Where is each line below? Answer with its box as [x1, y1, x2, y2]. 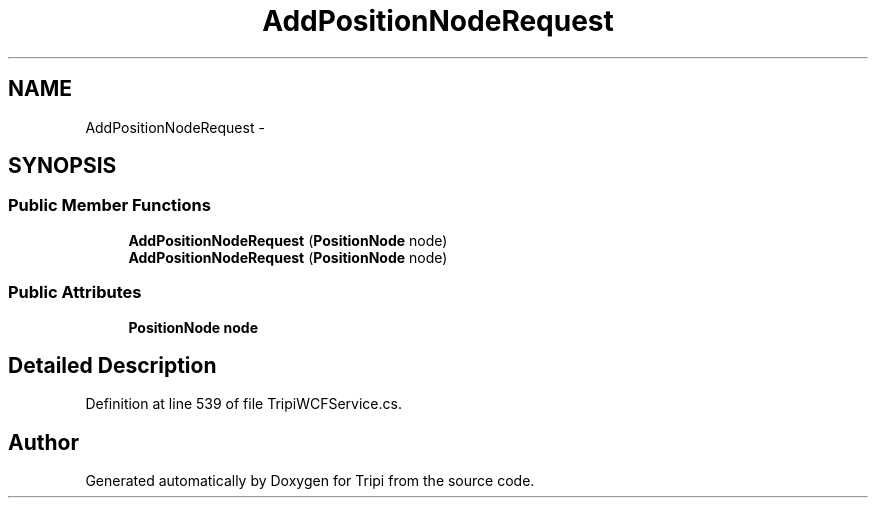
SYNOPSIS [8, 153, 117, 179]
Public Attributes [8, 282, 142, 303]
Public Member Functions [8, 195, 211, 216]
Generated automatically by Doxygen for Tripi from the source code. [85, 472, 535, 490]
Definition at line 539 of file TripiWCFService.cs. [85, 395, 402, 413]
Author [8, 429, 79, 455]
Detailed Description [8, 352, 217, 378]
